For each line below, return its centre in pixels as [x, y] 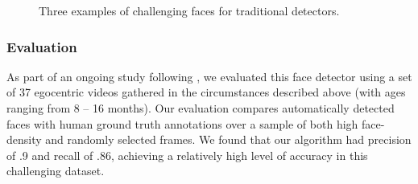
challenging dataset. [56, 171]
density [24, 139]
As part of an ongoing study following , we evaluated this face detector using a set [209, 76]
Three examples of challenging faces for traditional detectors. [189, 10]
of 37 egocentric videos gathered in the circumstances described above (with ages [206, 92]
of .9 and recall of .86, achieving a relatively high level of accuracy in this [187, 155]
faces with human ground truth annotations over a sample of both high [182, 123]
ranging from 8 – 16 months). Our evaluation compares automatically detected [201, 108]
